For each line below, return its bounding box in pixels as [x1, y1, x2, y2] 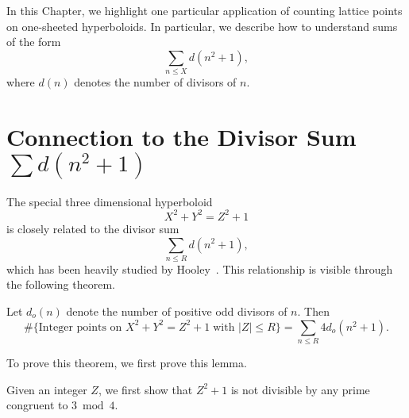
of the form [6, 33, 61, 50]
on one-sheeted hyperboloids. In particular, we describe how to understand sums [6, 17, 398, 34]
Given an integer [6, 381, 87, 397]
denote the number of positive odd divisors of [66, 303, 287, 320]
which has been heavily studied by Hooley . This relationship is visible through [6, 260, 393, 277]
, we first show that [98, 381, 193, 397]
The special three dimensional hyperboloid [6, 193, 213, 209]
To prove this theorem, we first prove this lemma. [6, 354, 247, 370]
